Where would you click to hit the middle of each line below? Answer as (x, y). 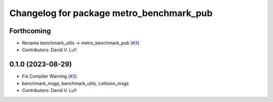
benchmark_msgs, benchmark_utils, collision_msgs (75, 83)
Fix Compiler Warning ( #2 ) (50, 76)
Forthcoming (30, 31)
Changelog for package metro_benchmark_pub (111, 13)
